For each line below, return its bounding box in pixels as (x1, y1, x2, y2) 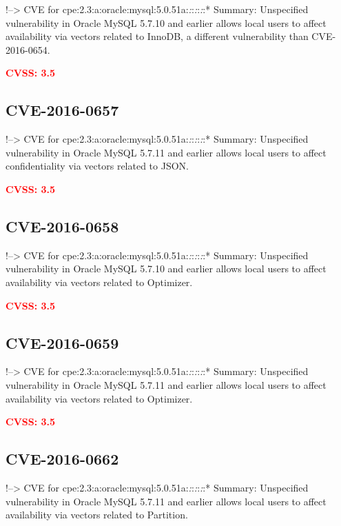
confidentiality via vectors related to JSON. (6, 159, 189, 173)
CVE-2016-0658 (6, 215, 119, 236)
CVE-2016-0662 (6, 448, 119, 469)
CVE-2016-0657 (6, 99, 119, 121)
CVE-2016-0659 (6, 332, 119, 353)
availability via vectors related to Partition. (6, 507, 188, 522)
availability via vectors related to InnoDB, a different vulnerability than (6, 29, 309, 43)
